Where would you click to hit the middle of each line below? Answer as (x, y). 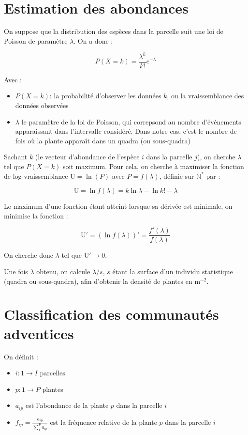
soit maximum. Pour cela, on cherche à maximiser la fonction (153, 166)
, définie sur (177, 176)
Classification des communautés (111, 314)
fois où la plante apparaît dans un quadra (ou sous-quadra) (103, 140)
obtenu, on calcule (63, 272)
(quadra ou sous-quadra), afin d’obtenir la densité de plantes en (98, 281)
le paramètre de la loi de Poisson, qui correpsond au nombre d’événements (131, 121)
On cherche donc (29, 255)
